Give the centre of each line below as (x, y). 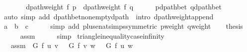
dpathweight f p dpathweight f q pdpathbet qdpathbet (124, 6)
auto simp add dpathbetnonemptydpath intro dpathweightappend (109, 16)
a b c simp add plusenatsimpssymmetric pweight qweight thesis (123, 26)
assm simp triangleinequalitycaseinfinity (92, 35)
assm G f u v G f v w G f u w (72, 45)
